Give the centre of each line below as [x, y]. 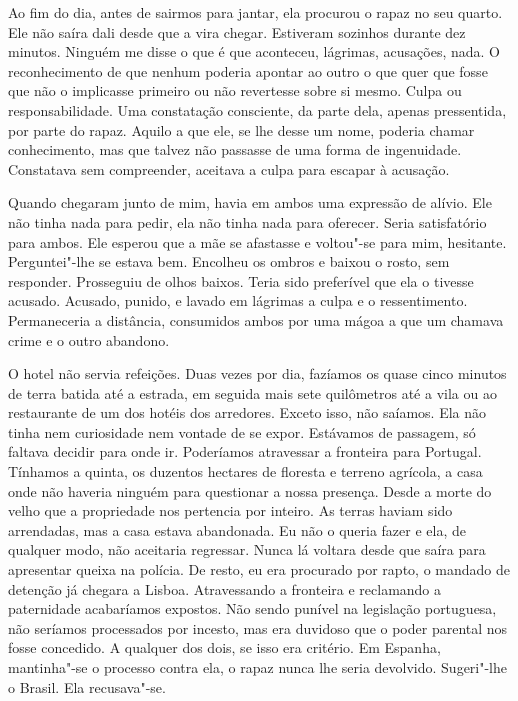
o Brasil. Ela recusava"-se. [87, 686]
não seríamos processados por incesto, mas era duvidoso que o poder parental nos [258, 627]
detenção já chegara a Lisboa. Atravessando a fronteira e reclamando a [225, 588]
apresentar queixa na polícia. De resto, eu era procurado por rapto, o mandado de [259, 569]
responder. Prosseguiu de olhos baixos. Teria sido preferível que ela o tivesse [241, 280]
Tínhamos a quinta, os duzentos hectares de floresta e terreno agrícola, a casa [245, 471]
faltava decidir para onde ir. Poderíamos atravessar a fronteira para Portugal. [245, 451]
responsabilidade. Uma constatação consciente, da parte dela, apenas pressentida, [257, 109]
